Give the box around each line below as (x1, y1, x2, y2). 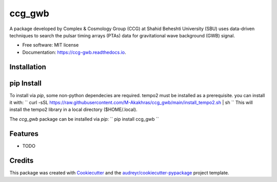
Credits (9, 156, 34, 165)
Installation (9, 62, 46, 71)
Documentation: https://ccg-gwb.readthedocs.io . (22, 49, 127, 55)
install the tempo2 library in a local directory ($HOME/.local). (9, 106, 138, 112)
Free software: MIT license (22, 42, 79, 48)
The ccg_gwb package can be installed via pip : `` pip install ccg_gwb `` (9, 116, 159, 122)
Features (9, 129, 38, 138)
